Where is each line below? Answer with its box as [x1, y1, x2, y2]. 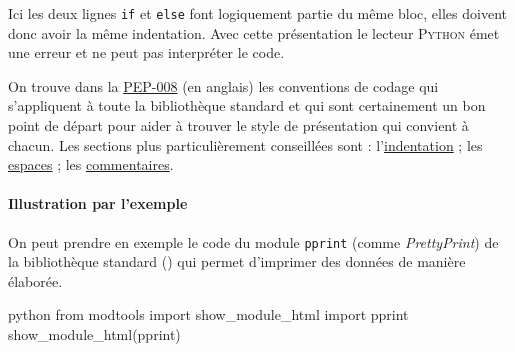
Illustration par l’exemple [8, 193, 188, 214]
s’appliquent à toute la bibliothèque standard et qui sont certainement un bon [8, 95, 486, 116]
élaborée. [8, 270, 63, 291]
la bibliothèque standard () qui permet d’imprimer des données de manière [8, 251, 466, 272]
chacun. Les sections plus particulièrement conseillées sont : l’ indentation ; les [8, 134, 483, 155]
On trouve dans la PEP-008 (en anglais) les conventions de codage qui [8, 75, 439, 96]
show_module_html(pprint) [8, 324, 181, 345]
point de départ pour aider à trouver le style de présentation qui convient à [8, 115, 469, 136]
